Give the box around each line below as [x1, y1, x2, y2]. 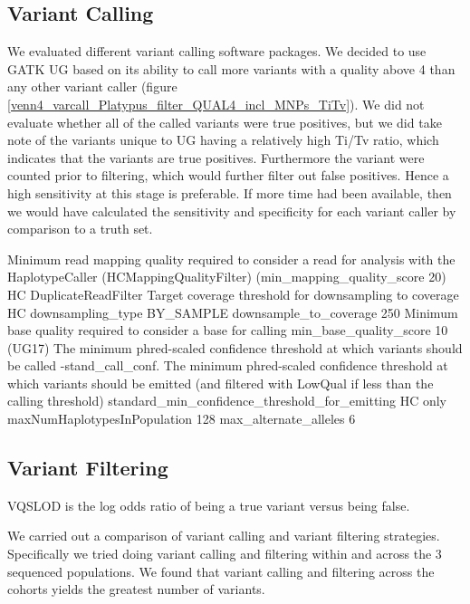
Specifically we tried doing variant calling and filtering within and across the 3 [7, 544, 442, 563]
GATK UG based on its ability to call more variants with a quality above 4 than [7, 59, 456, 78]
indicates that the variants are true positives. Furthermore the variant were [7, 148, 425, 167]
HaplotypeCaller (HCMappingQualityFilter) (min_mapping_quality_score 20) [7, 267, 446, 286]
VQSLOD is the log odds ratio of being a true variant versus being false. [7, 495, 410, 514]
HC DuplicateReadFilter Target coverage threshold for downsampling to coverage [7, 284, 459, 303]
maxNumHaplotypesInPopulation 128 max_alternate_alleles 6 [7, 409, 356, 428]
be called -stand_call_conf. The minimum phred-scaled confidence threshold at [7, 356, 448, 375]
